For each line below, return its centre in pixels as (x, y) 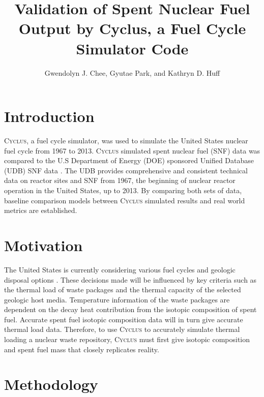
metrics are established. (41, 210)
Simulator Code (132, 48)
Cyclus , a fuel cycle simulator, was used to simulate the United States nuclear (126, 141)
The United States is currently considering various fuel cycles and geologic (120, 269)
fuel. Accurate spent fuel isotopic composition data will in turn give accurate (124, 319)
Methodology (51, 384)
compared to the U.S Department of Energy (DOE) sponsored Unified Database (129, 160)
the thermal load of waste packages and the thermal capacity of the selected (123, 289)
